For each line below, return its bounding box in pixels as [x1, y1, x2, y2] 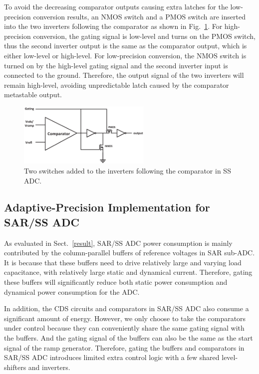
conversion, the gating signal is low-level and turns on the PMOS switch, [33, 30, 256, 41]
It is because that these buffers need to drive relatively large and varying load [4, 257, 242, 267]
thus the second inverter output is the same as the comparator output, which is [4, 40, 247, 51]
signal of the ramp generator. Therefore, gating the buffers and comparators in [4, 342, 245, 353]
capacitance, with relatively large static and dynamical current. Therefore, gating [4, 267, 253, 277]
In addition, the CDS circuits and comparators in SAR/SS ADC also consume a [4, 303, 249, 314]
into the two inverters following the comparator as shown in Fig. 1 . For [4, 21, 223, 31]
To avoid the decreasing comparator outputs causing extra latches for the [4, 1, 228, 11]
